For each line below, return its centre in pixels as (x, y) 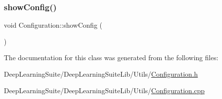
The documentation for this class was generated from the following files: (111, 58)
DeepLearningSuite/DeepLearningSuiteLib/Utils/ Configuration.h (101, 74)
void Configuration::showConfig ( (53, 25)
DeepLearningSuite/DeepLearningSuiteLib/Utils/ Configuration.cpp (104, 90)
